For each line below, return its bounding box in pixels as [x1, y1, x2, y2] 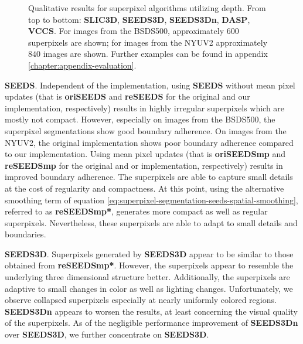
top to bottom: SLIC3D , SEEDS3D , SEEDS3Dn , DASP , [28, 13, 250, 25]
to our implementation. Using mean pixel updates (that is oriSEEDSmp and [5, 148, 285, 160]
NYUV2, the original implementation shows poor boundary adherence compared [5, 136, 294, 148]
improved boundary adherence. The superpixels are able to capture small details [5, 171, 293, 183]
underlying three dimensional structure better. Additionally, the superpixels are [5, 271, 290, 283]
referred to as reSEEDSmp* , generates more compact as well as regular [5, 205, 268, 217]
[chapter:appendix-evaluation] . [28, 59, 137, 71]
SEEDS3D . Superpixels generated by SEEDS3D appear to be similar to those [5, 247, 294, 260]
